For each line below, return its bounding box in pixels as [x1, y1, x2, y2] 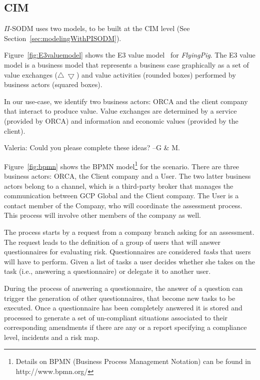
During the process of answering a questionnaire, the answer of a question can [4, 282, 243, 293]
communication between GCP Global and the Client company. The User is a [4, 190, 239, 201]
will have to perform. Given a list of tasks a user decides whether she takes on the [4, 256, 255, 266]
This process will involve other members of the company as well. [4, 210, 201, 220]
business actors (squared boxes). [4, 79, 102, 90]
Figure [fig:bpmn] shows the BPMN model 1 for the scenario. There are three [4, 159, 239, 171]
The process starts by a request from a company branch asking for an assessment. [4, 226, 254, 237]
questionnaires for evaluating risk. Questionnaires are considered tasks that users [4, 246, 251, 257]
